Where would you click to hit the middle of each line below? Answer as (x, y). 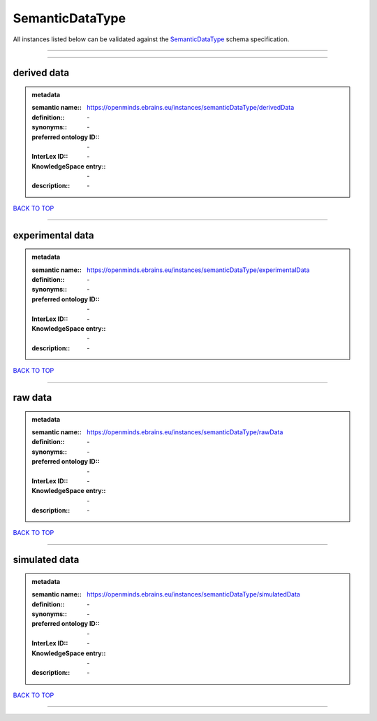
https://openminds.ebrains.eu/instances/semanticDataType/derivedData (191, 108)
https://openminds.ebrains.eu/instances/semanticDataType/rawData (185, 432)
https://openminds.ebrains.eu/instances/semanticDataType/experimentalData (198, 270)
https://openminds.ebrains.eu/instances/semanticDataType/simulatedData (193, 594)
